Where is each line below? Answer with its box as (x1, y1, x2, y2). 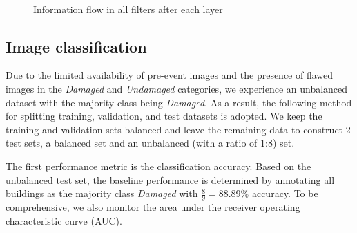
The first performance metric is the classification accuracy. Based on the (6, 158, 311, 173)
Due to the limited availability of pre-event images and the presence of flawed (6, 68, 334, 82)
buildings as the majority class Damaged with (6, 186, 198, 201)
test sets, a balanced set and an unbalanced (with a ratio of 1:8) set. (6, 136, 295, 150)
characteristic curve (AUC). (6, 213, 122, 227)
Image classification (6, 35, 147, 57)
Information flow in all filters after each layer (33, 1, 223, 16)
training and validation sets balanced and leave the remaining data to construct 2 (6, 122, 351, 136)
